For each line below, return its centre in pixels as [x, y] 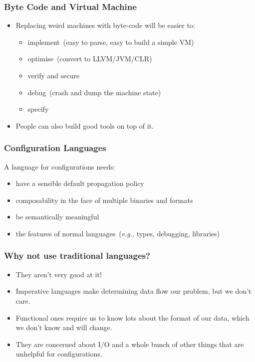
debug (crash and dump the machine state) [94, 92]
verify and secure [54, 75]
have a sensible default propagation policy [80, 183]
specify [38, 109]
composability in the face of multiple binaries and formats [104, 200]
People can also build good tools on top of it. [85, 125]
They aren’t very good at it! [59, 274]
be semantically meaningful [57, 217]
